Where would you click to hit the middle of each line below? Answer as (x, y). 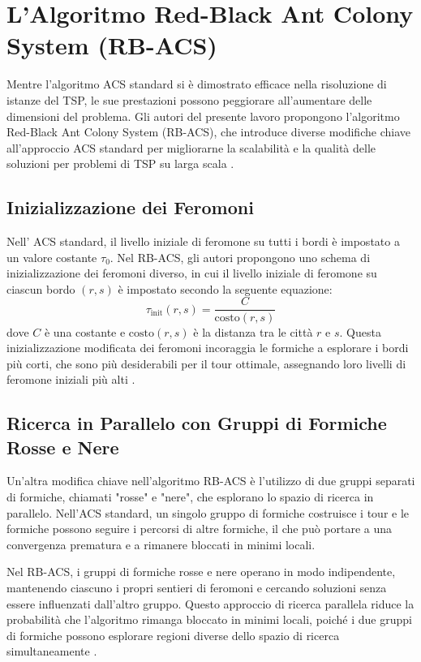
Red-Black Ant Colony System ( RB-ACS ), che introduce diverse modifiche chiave (208, 132)
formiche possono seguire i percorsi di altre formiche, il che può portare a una (200, 529)
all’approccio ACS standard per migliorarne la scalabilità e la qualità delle (191, 147)
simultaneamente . (52, 651)
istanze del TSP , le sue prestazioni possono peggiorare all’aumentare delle (189, 99)
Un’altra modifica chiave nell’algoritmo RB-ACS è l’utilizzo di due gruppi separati (211, 481)
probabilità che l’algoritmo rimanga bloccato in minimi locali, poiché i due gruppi (209, 619)
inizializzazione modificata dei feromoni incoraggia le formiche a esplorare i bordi (208, 348)
